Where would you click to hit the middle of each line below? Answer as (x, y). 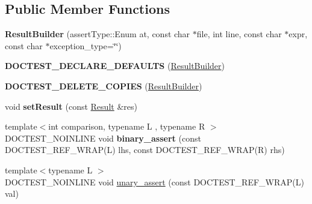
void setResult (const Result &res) (71, 106)
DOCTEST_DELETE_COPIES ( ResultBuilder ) (104, 85)
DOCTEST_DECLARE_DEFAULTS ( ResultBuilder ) (115, 66)
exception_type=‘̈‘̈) (86, 45)
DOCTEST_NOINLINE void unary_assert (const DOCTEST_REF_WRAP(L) (154, 181)
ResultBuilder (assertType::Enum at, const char (98, 34)
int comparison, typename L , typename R (127, 126)
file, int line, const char (239, 34)
